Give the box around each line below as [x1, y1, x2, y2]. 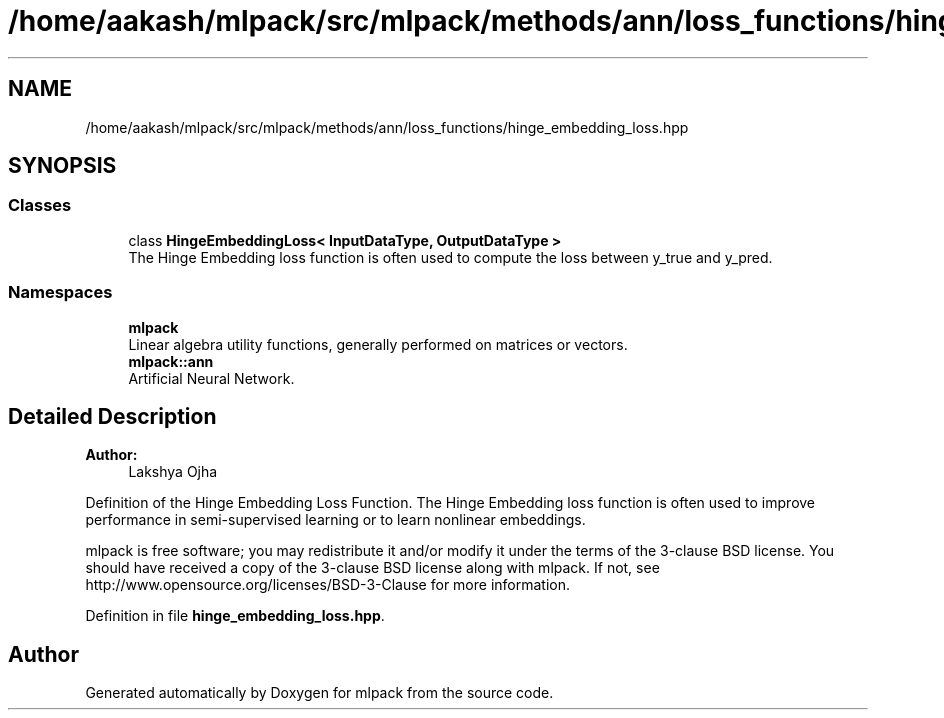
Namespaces [8, 282, 113, 303]
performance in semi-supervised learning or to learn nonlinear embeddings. [85, 511, 586, 529]
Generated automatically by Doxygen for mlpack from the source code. [85, 684, 554, 702]
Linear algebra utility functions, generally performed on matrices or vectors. [128, 335, 628, 353]
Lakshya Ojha [128, 463, 218, 481]
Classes [8, 195, 72, 216]
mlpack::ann [128, 352, 214, 370]
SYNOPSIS [8, 153, 117, 179]
